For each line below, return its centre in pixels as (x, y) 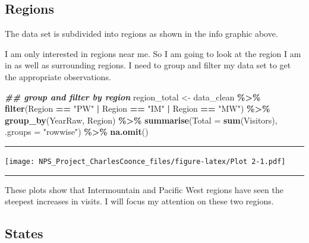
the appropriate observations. (58, 76)
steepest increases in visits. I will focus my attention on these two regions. (139, 201)
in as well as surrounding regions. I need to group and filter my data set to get (148, 65)
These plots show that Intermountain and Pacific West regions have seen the (144, 189)
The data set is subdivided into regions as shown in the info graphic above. (141, 34)
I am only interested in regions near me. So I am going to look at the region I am (153, 53)
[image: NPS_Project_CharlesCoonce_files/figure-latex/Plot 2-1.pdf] (145, 161)
